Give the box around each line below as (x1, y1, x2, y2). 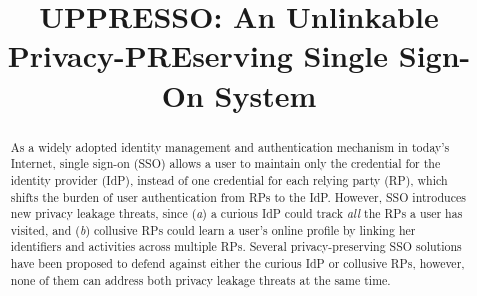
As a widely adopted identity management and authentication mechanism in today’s (10, 138, 450, 155)
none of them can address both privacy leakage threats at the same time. (10, 271, 391, 288)
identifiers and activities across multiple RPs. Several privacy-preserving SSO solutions (10, 238, 462, 255)
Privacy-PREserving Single (7, 35, 389, 76)
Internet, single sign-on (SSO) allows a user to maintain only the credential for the (10, 155, 441, 172)
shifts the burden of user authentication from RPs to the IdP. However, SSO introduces (10, 188, 466, 205)
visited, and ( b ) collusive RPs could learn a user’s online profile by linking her (10, 221, 416, 238)
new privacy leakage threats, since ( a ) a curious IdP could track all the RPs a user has (10, 205, 463, 222)
